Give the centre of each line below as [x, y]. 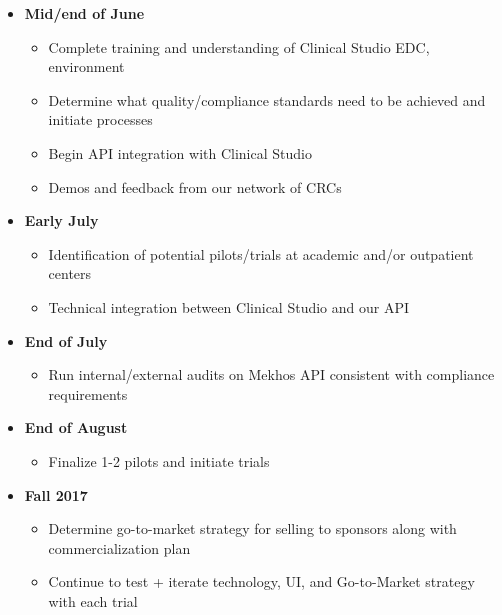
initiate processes [100, 119]
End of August [76, 427]
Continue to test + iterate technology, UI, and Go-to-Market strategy [261, 581]
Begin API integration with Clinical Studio [180, 152]
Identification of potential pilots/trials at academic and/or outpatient [261, 253]
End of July [66, 340]
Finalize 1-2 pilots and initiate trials [159, 460]
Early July [61, 220]
